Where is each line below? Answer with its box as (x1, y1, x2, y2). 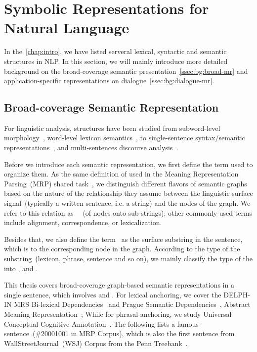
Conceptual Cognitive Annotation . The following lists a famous (4, 318, 199, 329)
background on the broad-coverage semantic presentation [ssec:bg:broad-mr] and (4, 65, 248, 76)
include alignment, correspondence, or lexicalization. (4, 217, 162, 228)
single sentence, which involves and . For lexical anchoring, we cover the (4, 289, 221, 299)
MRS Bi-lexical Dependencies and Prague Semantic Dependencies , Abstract (14, 299, 251, 309)
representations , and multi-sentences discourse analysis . (4, 142, 178, 153)
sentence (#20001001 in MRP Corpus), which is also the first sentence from (4, 328, 235, 339)
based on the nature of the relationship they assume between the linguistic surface (4, 188, 253, 198)
